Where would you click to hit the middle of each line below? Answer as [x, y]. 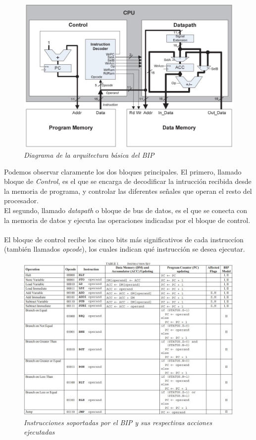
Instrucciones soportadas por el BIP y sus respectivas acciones [118, 422]
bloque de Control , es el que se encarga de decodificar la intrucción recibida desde [128, 181]
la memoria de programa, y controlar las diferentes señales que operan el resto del [128, 191]
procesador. [21, 200]
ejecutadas [39, 432]
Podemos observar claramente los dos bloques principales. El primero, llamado [123, 171]
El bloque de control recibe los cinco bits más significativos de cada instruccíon [124, 239]
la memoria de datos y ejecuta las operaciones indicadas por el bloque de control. [127, 220]
